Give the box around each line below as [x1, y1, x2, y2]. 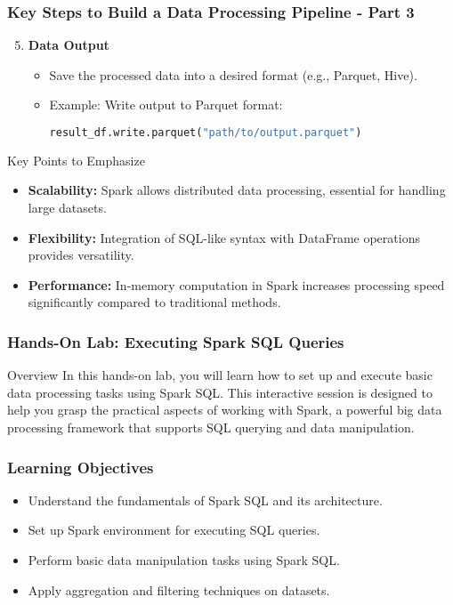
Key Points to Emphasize [7, 150, 145, 169]
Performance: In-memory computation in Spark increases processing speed [28, 275, 445, 294]
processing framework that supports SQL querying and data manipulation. [7, 418, 415, 437]
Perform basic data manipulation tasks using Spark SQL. [28, 551, 340, 569]
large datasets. [28, 198, 107, 217]
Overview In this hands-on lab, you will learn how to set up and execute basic [7, 366, 433, 384]
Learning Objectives [7, 456, 154, 478]
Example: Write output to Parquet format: [49, 95, 283, 114]
